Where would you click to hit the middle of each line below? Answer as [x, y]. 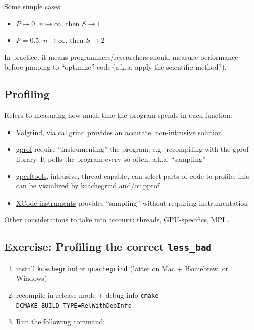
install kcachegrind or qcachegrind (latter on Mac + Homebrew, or [122, 268]
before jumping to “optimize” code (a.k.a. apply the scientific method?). [115, 67]
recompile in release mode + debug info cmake [87, 294]
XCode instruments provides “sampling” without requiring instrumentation [132, 202]
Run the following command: [60, 322]
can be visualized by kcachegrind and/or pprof [87, 186]
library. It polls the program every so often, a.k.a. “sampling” [111, 158]
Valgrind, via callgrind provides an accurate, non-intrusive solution [119, 132]
